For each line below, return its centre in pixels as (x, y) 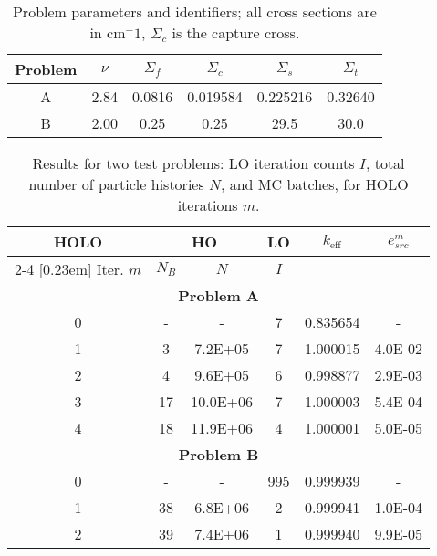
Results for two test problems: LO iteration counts (193, 163)
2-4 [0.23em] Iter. (69, 269)
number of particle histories (116, 184)
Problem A (218, 295)
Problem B (218, 454)
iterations (208, 205)
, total (385, 163)
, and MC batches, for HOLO (314, 184)
